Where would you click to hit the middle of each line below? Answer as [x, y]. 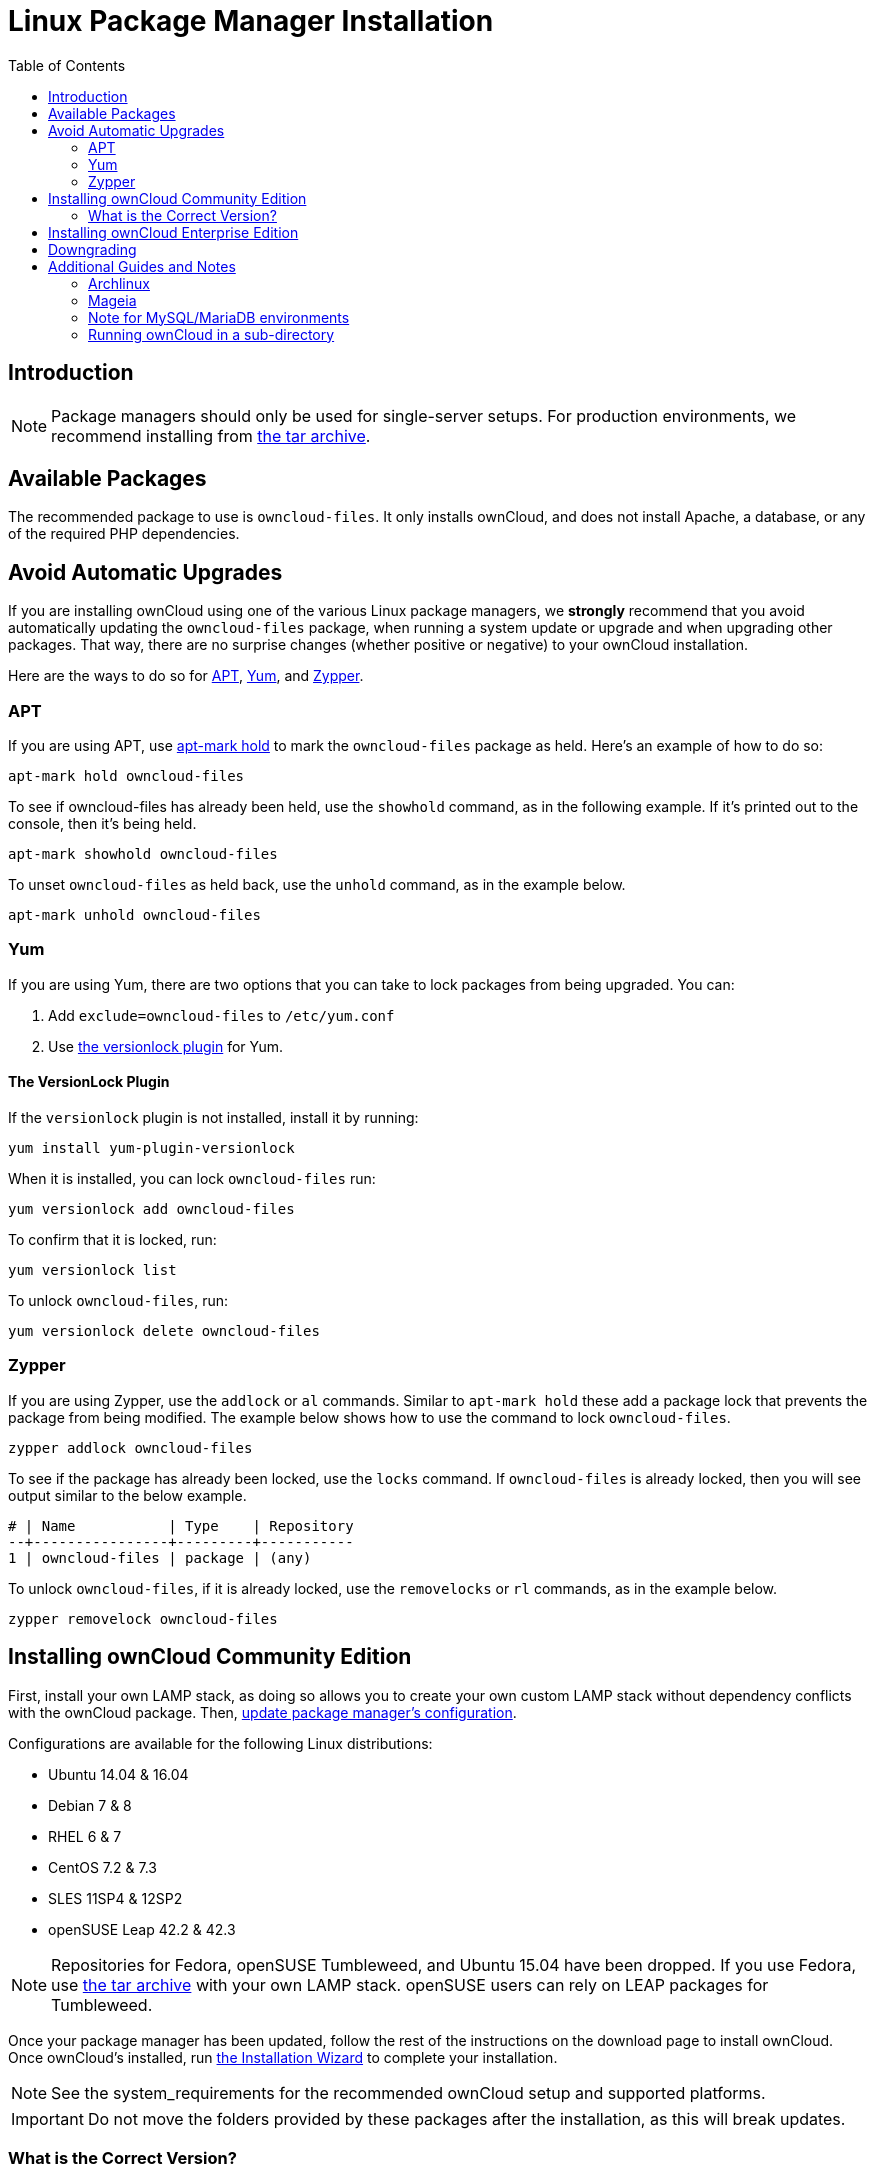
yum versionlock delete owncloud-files [164, 1331]
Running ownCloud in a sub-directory [211, 334]
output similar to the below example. [127, 1495]
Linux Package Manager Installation [251, 21]
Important [47, 2118]
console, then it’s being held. [102, 824]
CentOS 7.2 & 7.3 [102, 1867]
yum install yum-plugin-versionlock [151, 1148]
